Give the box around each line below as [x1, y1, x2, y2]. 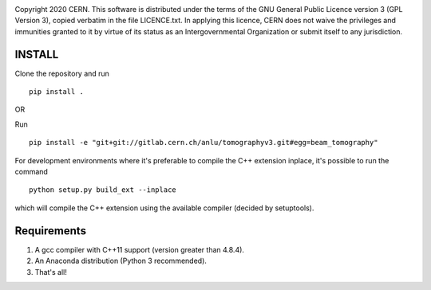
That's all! [34, 267, 67, 276]
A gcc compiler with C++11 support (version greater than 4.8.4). [34, 245, 245, 254]
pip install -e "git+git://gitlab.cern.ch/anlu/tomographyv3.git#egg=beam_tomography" [29, 138, 378, 147]
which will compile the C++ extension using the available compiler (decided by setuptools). [14, 203, 314, 213]
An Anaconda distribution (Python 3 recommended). [34, 256, 208, 266]
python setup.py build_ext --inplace [29, 186, 177, 194]
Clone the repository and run [14, 69, 109, 78]
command [14, 167, 48, 177]
